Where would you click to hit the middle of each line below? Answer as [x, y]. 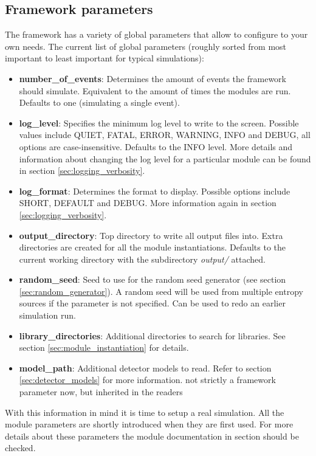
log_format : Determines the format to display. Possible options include [155, 191]
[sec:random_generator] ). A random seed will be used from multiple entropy [161, 291]
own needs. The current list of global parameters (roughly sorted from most [146, 46]
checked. [20, 448]
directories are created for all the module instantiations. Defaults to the [152, 247]
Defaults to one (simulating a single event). [99, 102]
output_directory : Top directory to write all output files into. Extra [151, 235]
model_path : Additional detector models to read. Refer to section [145, 368]
